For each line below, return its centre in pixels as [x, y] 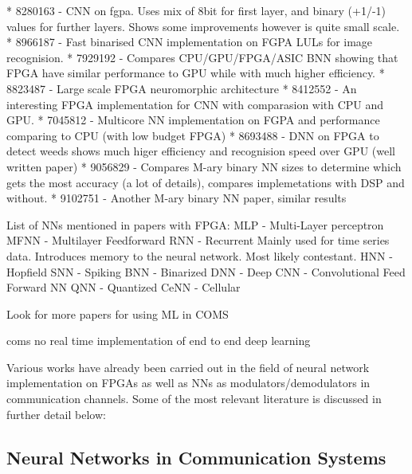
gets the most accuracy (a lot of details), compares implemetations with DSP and [206, 182]
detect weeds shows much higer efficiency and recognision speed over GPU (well [201, 151]
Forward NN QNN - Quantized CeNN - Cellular [124, 287]
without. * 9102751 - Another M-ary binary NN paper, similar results [177, 198]
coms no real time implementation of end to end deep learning [159, 341]
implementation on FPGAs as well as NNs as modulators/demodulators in [188, 383]
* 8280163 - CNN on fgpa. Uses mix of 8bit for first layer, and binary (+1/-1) [196, 10]
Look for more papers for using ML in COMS [118, 313]
